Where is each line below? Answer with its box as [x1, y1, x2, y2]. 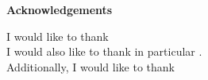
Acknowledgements [6, 2, 113, 17]
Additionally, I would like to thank [6, 58, 175, 75]
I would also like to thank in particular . [6, 43, 202, 60]
